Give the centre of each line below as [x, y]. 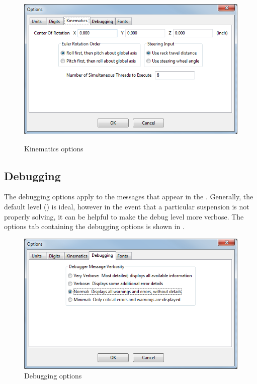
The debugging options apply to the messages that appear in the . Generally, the [129, 197]
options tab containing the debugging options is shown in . [94, 226]
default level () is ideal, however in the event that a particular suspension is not [127, 206]
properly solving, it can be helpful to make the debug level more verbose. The [124, 216]
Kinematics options [54, 148]
